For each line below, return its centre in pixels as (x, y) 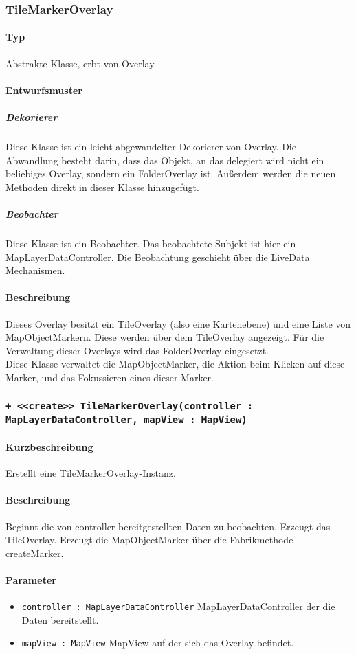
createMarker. (35, 553)
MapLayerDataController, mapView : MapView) (126, 419)
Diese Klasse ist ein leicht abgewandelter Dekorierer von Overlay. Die (151, 146)
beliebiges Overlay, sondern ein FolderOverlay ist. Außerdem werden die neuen (171, 173)
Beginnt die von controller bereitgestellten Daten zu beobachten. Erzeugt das (168, 526)
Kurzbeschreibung (49, 446)
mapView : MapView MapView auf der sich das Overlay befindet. (158, 643)
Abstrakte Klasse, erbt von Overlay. (81, 63)
